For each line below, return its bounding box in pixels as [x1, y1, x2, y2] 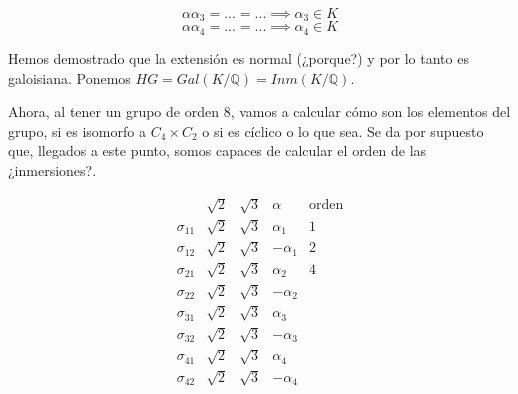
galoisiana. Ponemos [8, 67, 131, 88]
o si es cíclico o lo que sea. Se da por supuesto [202, 120, 484, 141]
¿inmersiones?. [8, 159, 97, 180]
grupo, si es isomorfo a [8, 120, 146, 141]
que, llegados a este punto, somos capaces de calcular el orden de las [8, 140, 427, 161]
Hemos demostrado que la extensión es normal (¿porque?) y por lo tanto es [8, 47, 469, 68]
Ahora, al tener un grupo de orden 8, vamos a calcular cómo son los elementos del [8, 101, 511, 122]
